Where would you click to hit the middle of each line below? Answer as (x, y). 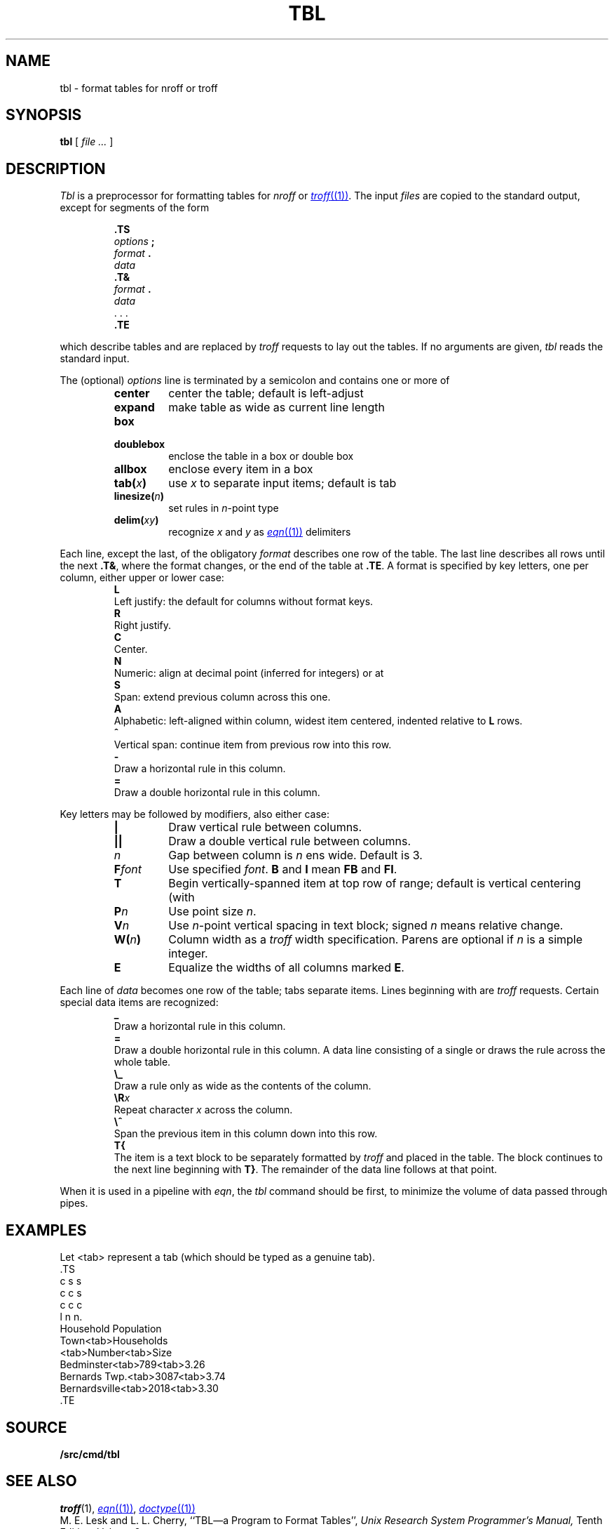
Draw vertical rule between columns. (265, 827)
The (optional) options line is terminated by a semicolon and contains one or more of (255, 380)
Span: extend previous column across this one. (222, 697)
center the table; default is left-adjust (266, 393)
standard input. (95, 359)
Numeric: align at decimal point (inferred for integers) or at (249, 673)
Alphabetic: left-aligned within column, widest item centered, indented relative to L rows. (318, 721)
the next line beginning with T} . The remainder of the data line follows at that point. (306, 1170)
